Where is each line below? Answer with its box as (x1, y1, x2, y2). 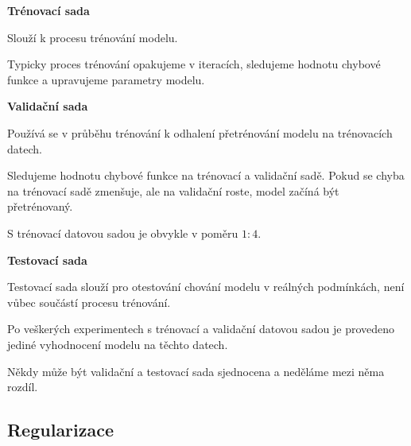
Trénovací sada (7, 2, 90, 18)
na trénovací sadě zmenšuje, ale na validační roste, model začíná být (7, 182, 339, 199)
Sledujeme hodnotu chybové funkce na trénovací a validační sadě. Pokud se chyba (7, 167, 405, 184)
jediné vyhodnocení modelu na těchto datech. (7, 335, 228, 352)
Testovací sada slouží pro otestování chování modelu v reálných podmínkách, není (7, 278, 405, 295)
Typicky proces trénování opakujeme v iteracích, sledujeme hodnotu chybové (7, 56, 381, 72)
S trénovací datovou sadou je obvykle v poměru (7, 224, 238, 241)
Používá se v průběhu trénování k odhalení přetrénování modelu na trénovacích (7, 124, 393, 141)
